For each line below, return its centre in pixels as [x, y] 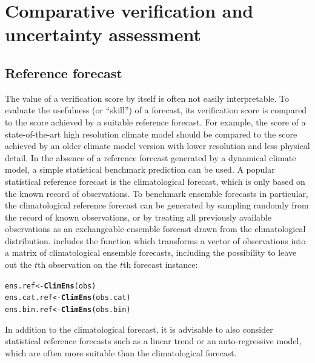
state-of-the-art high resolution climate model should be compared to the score [151, 134]
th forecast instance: [160, 265]
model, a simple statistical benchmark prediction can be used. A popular [140, 169]
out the [18, 265]
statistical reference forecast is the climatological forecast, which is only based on [155, 181]
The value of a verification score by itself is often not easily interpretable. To [147, 98]
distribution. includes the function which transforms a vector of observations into [155, 240]
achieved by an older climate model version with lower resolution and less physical [157, 146]
